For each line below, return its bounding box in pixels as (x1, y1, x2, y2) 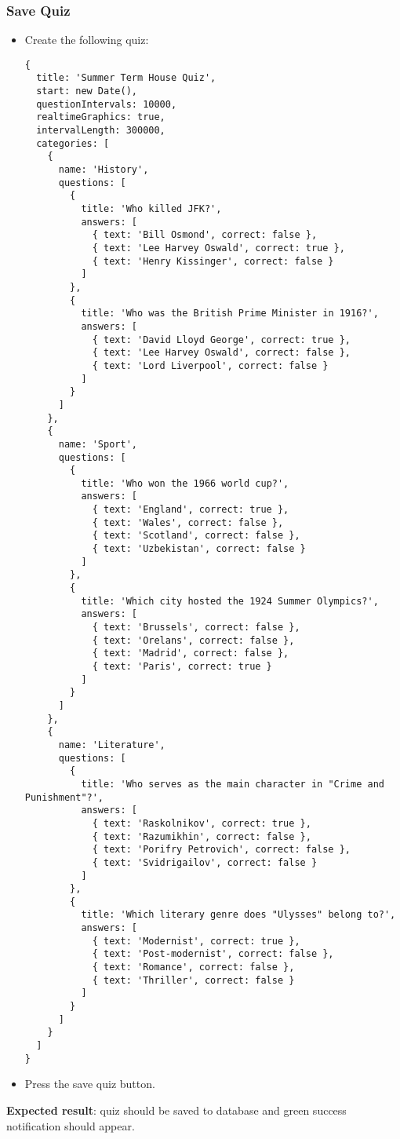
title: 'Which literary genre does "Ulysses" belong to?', (81, 909, 396, 921)
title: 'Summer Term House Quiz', (36, 72, 216, 84)
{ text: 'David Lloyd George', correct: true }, (92, 334, 351, 345)
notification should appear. (6, 1117, 135, 1134)
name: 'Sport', (58, 438, 137, 450)
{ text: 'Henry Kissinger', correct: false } (92, 255, 334, 267)
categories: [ (36, 137, 110, 149)
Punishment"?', (24, 791, 104, 803)
